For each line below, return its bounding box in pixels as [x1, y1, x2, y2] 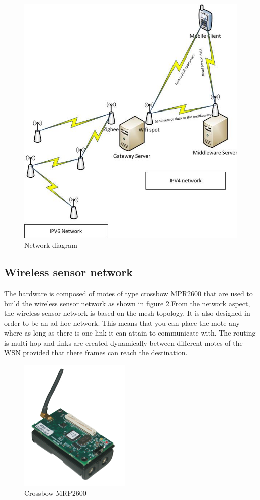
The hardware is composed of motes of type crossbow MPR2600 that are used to [4, 288, 253, 298]
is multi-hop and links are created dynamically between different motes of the [4, 337, 243, 348]
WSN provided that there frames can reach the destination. [4, 347, 188, 358]
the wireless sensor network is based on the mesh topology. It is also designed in [4, 308, 250, 318]
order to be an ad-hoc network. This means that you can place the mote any [4, 317, 240, 328]
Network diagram [24, 240, 77, 250]
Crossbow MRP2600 [24, 487, 86, 498]
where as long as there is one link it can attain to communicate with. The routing [4, 327, 256, 338]
